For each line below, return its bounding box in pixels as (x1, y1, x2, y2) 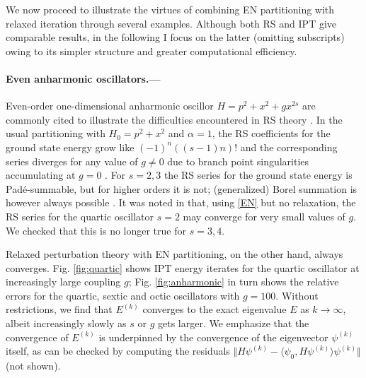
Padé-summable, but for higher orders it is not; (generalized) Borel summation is (6, 181, 358, 196)
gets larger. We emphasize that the (158, 316, 309, 331)
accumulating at (6, 167, 76, 182)
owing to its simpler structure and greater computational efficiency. (6, 43, 297, 58)
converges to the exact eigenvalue (142, 302, 287, 317)
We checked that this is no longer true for (6, 223, 186, 237)
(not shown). (6, 358, 61, 373)
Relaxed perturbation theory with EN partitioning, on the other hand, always (6, 247, 343, 261)
